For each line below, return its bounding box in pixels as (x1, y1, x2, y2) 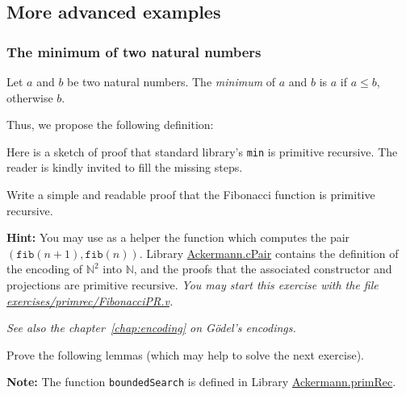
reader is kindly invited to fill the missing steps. (6, 159, 243, 176)
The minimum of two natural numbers (6, 41, 262, 61)
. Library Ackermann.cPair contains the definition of (139, 244, 399, 261)
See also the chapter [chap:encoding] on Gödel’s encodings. (6, 319, 296, 336)
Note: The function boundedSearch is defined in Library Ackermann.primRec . (6, 373, 396, 390)
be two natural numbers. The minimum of (67, 73, 276, 89)
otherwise (6, 89, 53, 106)
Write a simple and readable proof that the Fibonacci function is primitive (6, 186, 375, 203)
